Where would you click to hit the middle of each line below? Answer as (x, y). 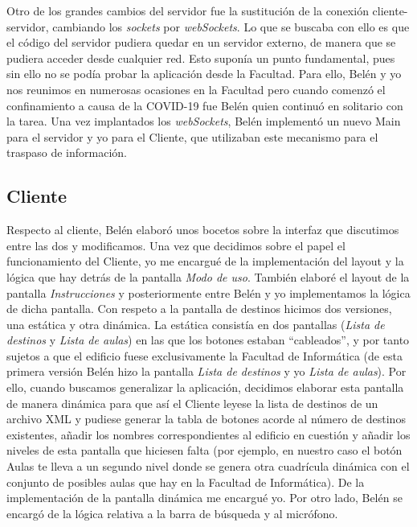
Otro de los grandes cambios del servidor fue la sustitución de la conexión (188, 10)
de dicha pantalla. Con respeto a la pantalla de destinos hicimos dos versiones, (199, 309)
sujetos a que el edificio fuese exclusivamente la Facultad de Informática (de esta (204, 355)
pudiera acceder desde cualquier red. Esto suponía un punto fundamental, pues (201, 58)
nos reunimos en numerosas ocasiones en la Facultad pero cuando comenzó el (196, 89)
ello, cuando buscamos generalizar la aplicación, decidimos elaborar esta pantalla (205, 387)
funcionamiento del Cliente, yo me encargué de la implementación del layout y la (205, 261)
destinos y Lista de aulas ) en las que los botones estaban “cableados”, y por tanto (208, 340)
